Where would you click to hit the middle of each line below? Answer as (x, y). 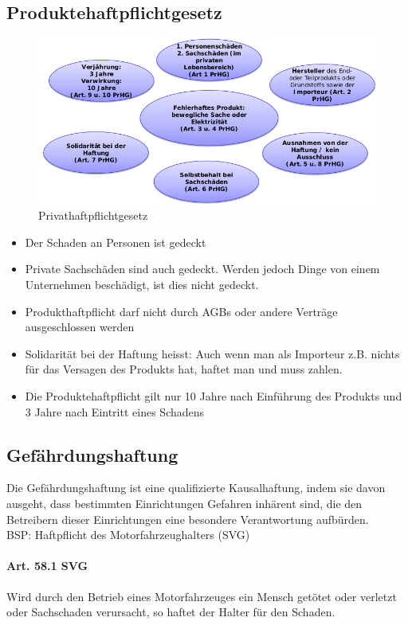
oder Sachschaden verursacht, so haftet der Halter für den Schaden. (171, 612)
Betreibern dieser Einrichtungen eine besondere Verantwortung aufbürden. (188, 519)
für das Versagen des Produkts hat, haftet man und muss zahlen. (184, 369)
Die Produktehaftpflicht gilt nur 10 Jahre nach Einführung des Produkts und (214, 395)
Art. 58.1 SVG (47, 566)
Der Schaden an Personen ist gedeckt (116, 242)
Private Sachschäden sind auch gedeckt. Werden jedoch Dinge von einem (202, 269)
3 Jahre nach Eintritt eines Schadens (115, 411)
